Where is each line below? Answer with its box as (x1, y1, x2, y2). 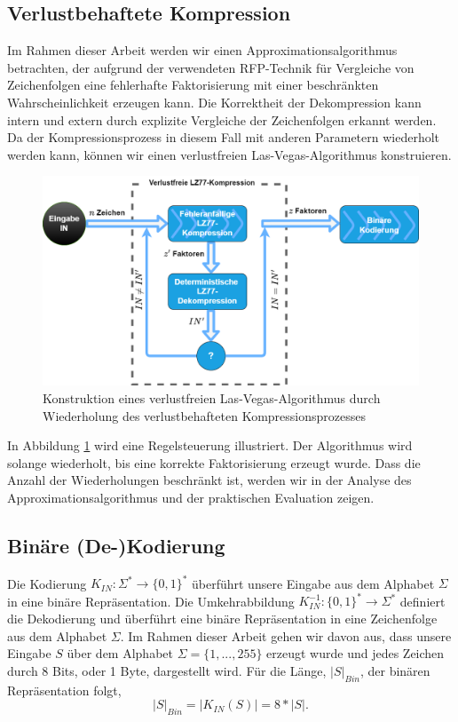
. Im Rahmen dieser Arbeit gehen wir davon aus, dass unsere (120, 626, 452, 645)
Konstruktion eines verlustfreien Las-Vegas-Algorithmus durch (43, 388, 381, 407)
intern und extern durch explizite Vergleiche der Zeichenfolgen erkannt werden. (7, 110, 437, 129)
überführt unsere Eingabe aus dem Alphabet (191, 574, 435, 592)
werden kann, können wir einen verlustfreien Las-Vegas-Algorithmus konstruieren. (7, 145, 452, 163)
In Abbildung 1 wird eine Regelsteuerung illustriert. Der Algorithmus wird (7, 436, 413, 455)
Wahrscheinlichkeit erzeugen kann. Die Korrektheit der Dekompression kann (7, 92, 422, 111)
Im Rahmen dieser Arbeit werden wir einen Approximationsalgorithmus (7, 41, 398, 60)
